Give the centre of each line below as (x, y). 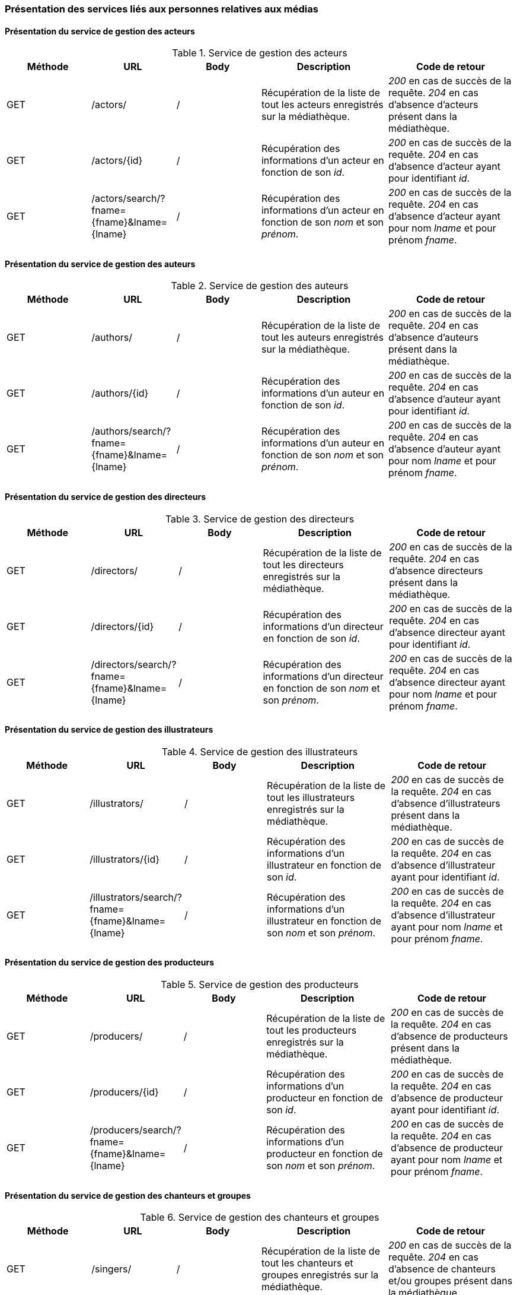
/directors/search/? (134, 664)
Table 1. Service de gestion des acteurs (260, 53)
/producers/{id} (124, 1092)
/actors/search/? (128, 199)
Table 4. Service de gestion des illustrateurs (260, 751)
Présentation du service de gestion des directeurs (106, 497)
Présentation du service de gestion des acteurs (100, 31)
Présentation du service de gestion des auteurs (100, 264)
